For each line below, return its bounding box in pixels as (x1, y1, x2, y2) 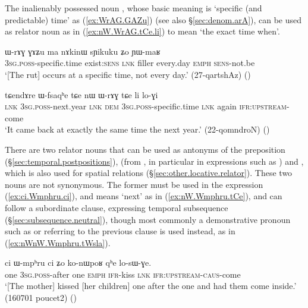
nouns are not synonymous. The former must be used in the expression (5, 178, 263, 190)
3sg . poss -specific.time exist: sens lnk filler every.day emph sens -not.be (5, 56, 255, 69)
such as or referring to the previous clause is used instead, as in (5, 225, 235, 237)
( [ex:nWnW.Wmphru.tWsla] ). (5, 236, 111, 249)
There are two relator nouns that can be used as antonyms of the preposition (5, 143, 285, 155)
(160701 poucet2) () (5, 291, 77, 304)
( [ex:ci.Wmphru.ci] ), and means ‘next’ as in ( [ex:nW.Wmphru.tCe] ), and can (5, 190, 282, 202)
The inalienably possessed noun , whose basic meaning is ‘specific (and (5, 2, 262, 14)
